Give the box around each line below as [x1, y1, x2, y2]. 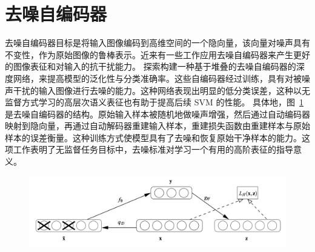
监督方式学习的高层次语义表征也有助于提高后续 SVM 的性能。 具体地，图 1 [5, 96, 304, 108]
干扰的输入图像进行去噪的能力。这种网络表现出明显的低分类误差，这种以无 [13, 84, 310, 96]
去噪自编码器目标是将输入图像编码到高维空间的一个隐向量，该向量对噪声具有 [5, 36, 310, 49]
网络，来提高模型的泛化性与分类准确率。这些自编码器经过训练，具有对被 [13, 71, 302, 84]
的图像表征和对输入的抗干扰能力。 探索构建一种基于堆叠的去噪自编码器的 [5, 60, 296, 73]
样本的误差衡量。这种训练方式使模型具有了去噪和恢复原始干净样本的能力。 [5, 131, 302, 144]
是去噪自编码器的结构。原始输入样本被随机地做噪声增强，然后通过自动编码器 [5, 107, 310, 120]
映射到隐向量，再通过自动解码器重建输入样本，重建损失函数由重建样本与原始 [5, 119, 310, 132]
